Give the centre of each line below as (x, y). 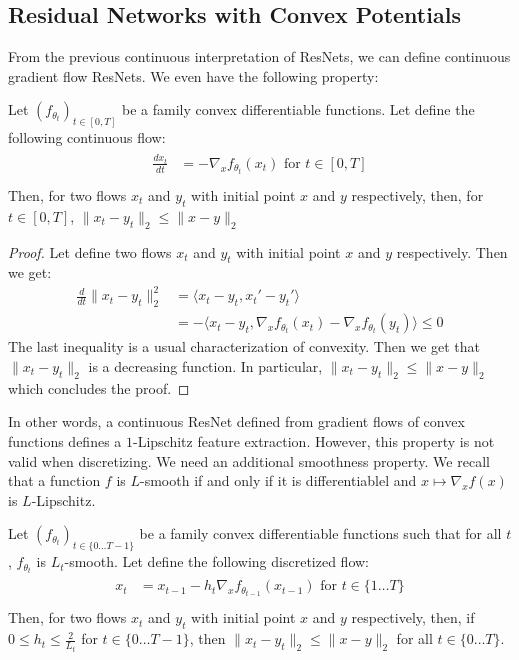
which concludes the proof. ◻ (99, 387)
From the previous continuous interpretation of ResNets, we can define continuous (259, 56)
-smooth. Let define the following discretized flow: (217, 561)
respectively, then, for (417, 194)
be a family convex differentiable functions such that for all (320, 533)
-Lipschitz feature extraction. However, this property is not (314, 440)
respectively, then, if (413, 617)
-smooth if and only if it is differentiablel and (278, 480)
